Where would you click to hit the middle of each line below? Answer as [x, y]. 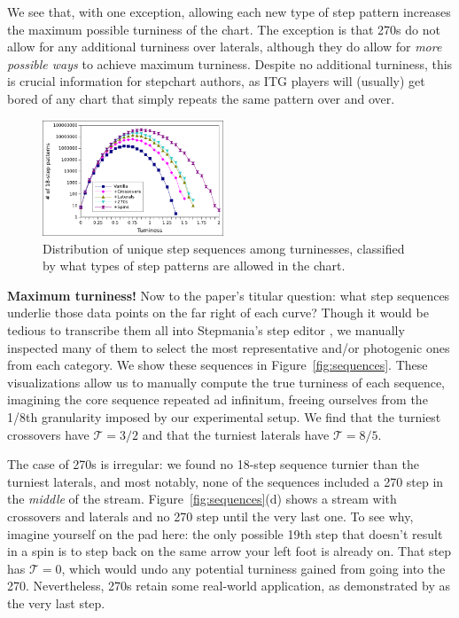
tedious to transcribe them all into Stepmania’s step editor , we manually [206, 330]
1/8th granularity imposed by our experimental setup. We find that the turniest [224, 417]
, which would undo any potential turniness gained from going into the [253, 568]
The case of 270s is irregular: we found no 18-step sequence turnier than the [213, 464]
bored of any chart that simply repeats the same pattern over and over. [201, 98]
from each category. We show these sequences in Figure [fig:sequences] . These [218, 365]
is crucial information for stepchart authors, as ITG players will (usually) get [216, 81]
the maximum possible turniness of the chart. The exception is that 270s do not [224, 29]
